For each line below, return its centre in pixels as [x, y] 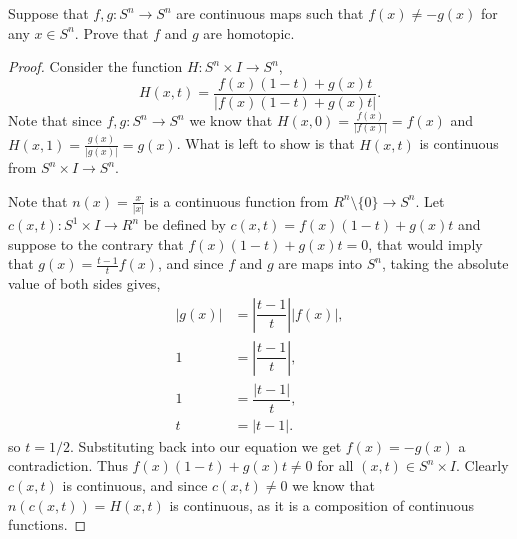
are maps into [320, 263]
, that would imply [425, 243]
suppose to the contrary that [96, 243]
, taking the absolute [445, 263]
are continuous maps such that [270, 13]
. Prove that [111, 32]
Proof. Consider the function [95, 66]
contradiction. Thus [68, 465]
